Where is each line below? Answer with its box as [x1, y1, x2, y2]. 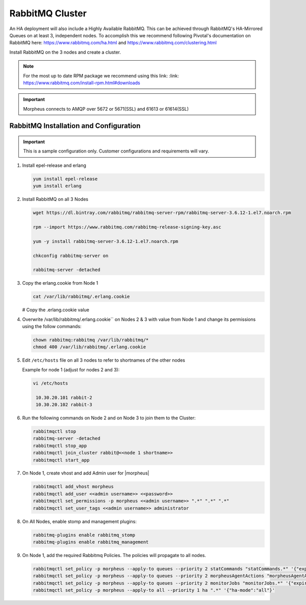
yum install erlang [33, 183, 82, 189]
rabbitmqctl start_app [33, 457, 90, 463]
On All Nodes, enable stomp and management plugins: [22, 518, 137, 524]
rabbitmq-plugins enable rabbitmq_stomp [33, 532, 135, 538]
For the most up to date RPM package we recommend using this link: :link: [23, 72, 180, 79]
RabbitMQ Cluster [9, 8, 87, 19]
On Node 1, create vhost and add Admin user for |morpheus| [22, 470, 149, 476]
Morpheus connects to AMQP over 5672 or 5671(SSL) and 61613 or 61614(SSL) [23, 106, 189, 112]
